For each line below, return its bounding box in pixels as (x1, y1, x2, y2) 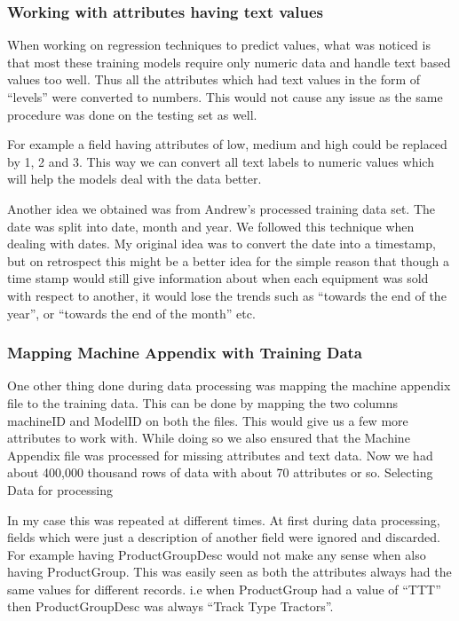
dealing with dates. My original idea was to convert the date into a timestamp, (7, 234, 436, 253)
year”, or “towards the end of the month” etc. (7, 303, 256, 322)
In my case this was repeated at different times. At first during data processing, (7, 510, 440, 529)
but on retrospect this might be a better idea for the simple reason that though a (7, 251, 449, 270)
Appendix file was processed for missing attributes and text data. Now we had (7, 445, 433, 464)
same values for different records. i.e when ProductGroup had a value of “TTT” (7, 579, 441, 598)
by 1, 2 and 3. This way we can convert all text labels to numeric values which (7, 152, 434, 170)
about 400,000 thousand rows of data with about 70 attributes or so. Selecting (7, 463, 433, 482)
